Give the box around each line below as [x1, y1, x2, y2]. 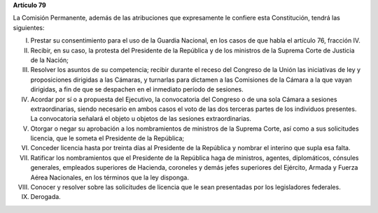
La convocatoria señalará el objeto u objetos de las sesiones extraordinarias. [30, 115, 252, 123]
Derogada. [30, 193, 61, 201]
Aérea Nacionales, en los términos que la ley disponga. [30, 173, 189, 182]
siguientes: [13, 23, 45, 31]
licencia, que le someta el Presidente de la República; [30, 134, 185, 142]
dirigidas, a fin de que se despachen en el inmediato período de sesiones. [30, 85, 244, 94]
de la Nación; [30, 56, 69, 64]
